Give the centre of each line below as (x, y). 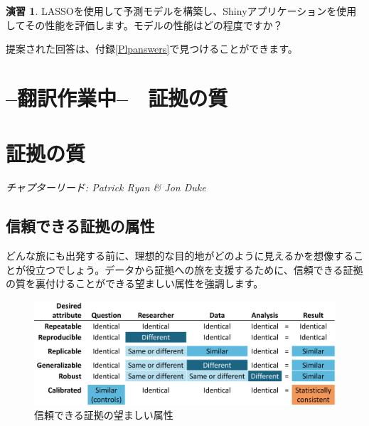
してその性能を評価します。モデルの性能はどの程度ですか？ (144, 25)
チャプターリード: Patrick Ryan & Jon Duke (106, 187)
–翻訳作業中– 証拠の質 (117, 97)
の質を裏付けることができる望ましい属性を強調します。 (135, 283)
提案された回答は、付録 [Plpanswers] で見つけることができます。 (152, 49)
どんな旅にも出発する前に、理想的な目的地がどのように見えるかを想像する (180, 256)
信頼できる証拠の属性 (80, 226)
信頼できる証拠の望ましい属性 (104, 415)
